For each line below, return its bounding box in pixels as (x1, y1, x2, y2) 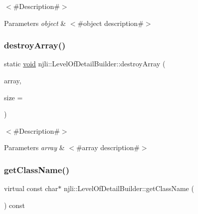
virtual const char (4, 183, 58, 194)
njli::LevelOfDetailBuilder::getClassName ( (63, 183, 194, 194)
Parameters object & (4, 17, 66, 28)
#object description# (77, 17, 144, 28)
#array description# (76, 142, 140, 153)
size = (4, 92, 23, 102)
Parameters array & (4, 142, 65, 153)
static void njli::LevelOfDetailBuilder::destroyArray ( (4, 58, 166, 69)
